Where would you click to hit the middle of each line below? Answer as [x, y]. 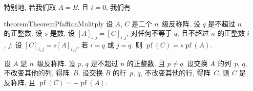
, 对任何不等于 [149, 33]
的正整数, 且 [146, 63]
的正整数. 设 [23, 33]
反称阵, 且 [20, 82]
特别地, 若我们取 [30, 7]
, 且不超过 [193, 33]
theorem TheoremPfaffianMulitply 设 [59, 23]
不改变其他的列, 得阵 [37, 73]
